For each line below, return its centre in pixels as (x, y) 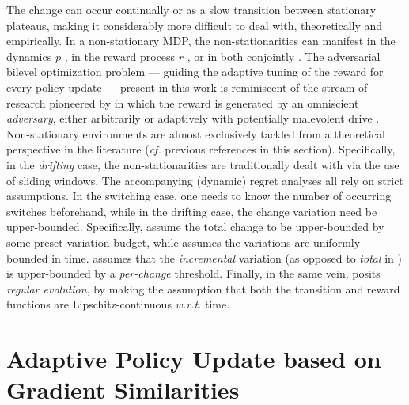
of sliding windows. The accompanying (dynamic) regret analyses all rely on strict (205, 180)
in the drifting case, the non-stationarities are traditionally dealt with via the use (203, 164)
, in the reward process (120, 56)
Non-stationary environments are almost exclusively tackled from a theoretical (196, 133)
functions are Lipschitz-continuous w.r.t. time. (118, 304)
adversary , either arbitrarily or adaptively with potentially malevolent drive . (193, 118)
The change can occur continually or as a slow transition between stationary (191, 9)
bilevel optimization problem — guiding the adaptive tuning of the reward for (195, 72)
